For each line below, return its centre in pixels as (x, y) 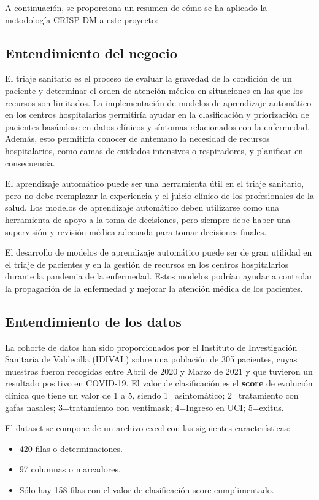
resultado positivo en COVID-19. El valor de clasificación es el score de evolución (159, 383)
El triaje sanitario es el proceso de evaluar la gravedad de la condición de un (148, 78)
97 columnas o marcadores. (70, 469)
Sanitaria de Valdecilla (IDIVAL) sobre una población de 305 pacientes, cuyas (151, 359)
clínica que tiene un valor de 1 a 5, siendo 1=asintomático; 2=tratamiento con (152, 395)
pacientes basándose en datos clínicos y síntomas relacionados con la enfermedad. (157, 126)
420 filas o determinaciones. (71, 448)
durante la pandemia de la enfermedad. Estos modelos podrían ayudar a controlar (159, 276)
